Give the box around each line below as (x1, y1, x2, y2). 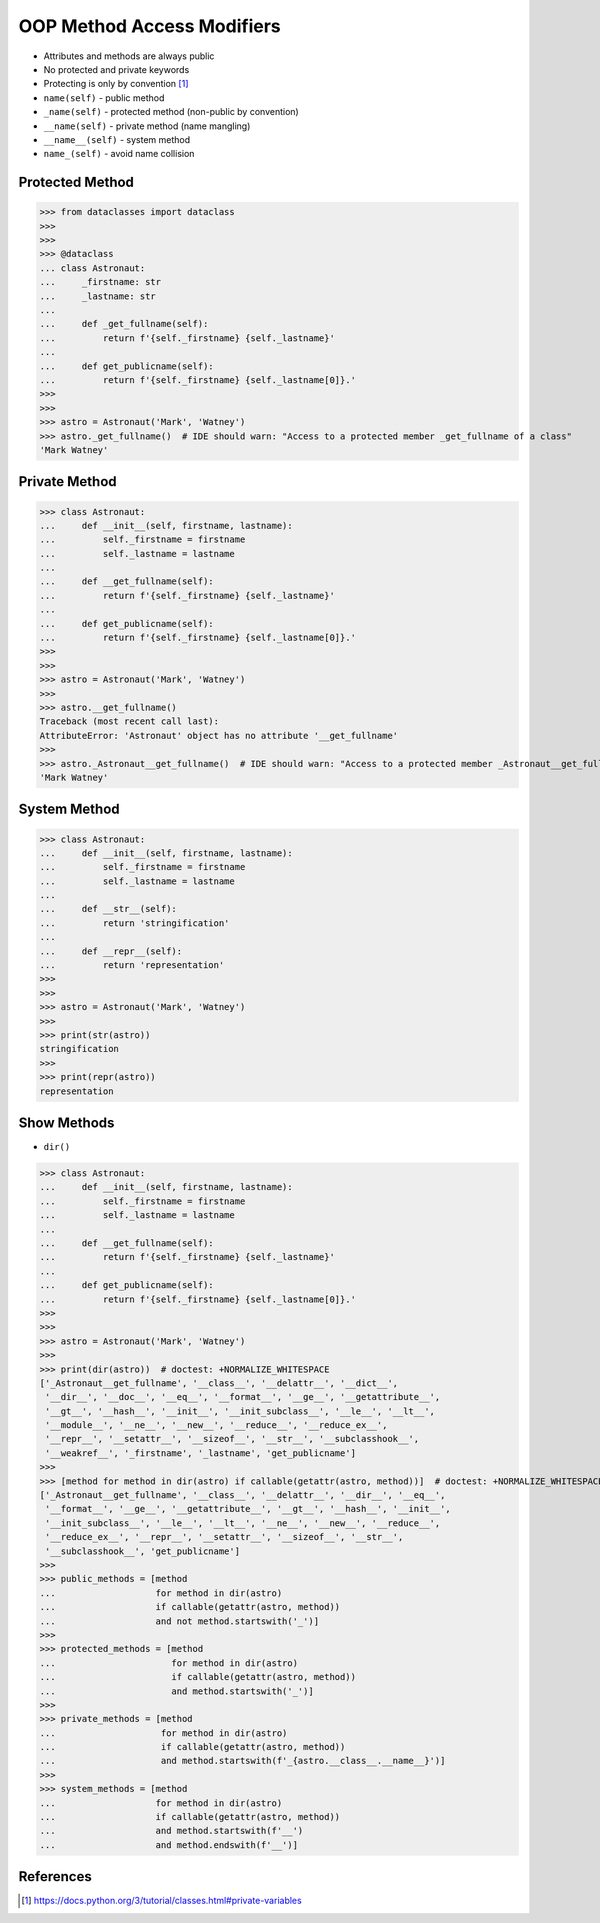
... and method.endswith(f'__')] (39, 1839, 299, 1850)
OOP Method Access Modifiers (18, 15, 282, 37)
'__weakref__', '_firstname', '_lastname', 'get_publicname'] (45, 1447, 357, 1459)
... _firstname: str (39, 276, 162, 288)
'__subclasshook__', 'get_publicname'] (45, 1545, 240, 1557)
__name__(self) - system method (43, 133, 191, 145)
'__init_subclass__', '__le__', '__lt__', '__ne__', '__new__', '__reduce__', (45, 1517, 441, 1529)
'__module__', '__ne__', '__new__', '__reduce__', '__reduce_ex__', (45, 1420, 388, 1431)
